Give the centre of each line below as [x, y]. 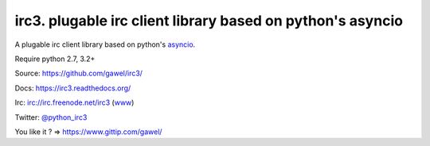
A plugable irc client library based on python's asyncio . [105, 44]
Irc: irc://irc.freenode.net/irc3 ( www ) [74, 102]
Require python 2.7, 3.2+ [55, 59]
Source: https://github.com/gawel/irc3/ [79, 73]
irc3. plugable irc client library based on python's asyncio [209, 21]
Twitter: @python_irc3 [51, 117]
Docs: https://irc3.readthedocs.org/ [73, 88]
